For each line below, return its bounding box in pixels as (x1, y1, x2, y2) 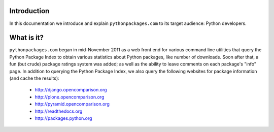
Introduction (9, 7, 50, 15)
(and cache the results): (9, 75, 59, 81)
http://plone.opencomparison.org (35, 94, 105, 100)
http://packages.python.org (35, 115, 92, 121)
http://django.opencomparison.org (35, 87, 107, 93)
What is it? (9, 34, 44, 42)
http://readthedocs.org (35, 108, 83, 114)
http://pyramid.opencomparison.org (35, 101, 110, 107)
